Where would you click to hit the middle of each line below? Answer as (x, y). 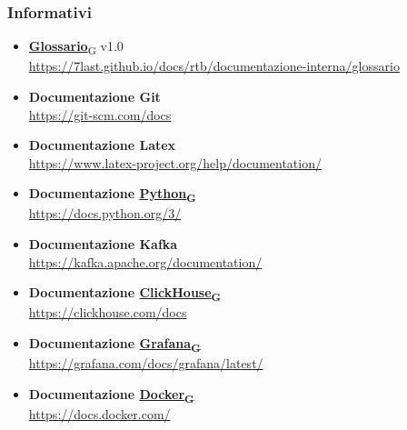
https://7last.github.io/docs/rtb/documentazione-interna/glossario (214, 66)
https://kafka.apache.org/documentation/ (145, 261)
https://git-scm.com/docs (100, 114)
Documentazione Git (94, 96)
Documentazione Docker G (111, 395)
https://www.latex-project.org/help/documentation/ (175, 162)
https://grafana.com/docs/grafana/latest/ (146, 363)
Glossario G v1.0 (76, 47)
